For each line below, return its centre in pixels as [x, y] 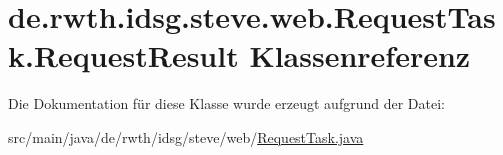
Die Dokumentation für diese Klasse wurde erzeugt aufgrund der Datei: [226, 103]
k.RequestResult [123, 55]
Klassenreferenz [360, 55]
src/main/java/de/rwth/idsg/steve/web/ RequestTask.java [186, 136]
